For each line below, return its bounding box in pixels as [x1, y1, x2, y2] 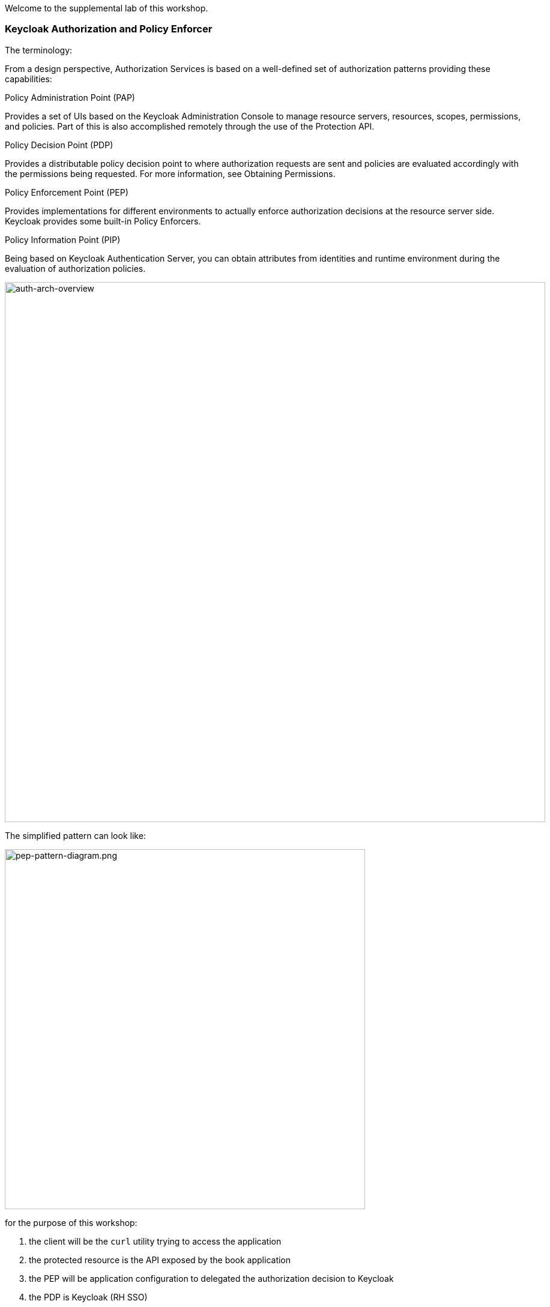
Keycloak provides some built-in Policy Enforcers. [5, 215, 201, 226]
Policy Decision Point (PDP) [5, 139, 113, 150]
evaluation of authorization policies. [5, 263, 146, 274]
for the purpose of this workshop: [5, 1217, 137, 1228]
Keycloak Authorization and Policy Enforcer [5, 23, 213, 35]
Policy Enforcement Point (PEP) [5, 187, 128, 197]
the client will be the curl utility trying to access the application [29, 1236, 282, 1246]
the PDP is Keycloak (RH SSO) [29, 1291, 148, 1302]
